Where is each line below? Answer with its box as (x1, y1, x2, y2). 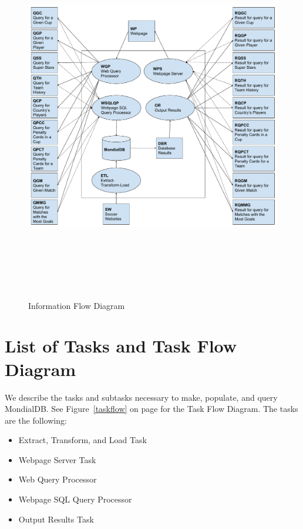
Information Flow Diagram (28, 299, 125, 311)
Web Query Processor (18, 473, 97, 485)
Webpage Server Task (18, 453, 96, 465)
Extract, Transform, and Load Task (18, 434, 147, 446)
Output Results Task (18, 513, 94, 525)
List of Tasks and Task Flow (5, 334, 237, 358)
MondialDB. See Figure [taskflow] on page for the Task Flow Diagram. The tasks (5, 402, 298, 415)
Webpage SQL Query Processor (18, 493, 132, 505)
